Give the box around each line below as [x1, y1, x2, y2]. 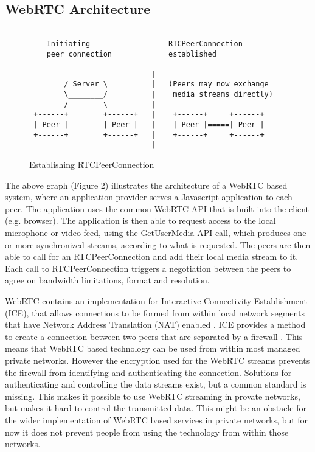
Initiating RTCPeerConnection [46, 39, 243, 48]
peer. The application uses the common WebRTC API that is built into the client [5, 202, 309, 215]
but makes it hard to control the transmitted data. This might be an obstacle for [5, 402, 306, 414]
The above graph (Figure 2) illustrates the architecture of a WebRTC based [5, 178, 288, 191]
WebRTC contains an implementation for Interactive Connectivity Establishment [5, 294, 307, 307]
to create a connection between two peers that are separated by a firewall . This [5, 330, 303, 342]
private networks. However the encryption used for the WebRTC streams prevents [5, 353, 310, 366]
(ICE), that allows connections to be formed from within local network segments [5, 306, 305, 319]
